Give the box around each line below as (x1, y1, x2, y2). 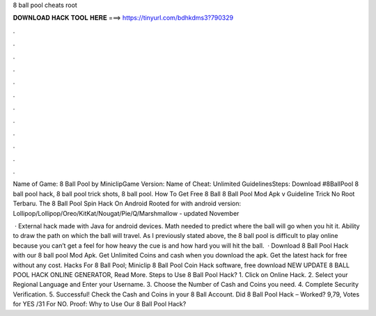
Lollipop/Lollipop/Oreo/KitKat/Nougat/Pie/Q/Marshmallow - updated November (13, 209, 240, 217)
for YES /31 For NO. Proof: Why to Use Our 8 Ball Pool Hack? (13, 300, 187, 308)
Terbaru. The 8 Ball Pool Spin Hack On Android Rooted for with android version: (13, 199, 242, 208)
